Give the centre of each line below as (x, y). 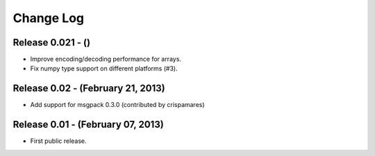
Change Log (49, 18)
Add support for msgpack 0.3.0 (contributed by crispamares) (117, 105)
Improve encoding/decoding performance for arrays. (106, 59)
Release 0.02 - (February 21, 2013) (89, 89)
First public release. (58, 141)
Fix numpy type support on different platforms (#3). (104, 68)
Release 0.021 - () (51, 42)
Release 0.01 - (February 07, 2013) (89, 125)
